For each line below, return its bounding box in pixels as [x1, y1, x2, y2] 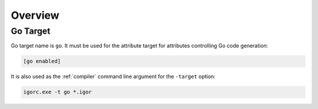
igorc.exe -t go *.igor [23, 88, 92, 96]
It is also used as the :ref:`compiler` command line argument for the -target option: [11, 73, 216, 80]
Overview [11, 9, 59, 22]
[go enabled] [23, 58, 61, 64]
